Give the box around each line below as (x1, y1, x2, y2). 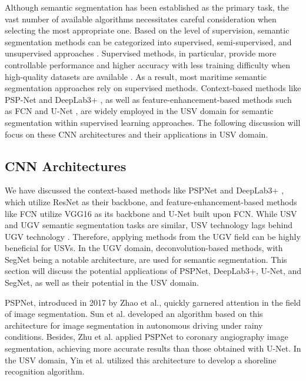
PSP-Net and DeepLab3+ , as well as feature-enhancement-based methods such (5, 93, 292, 105)
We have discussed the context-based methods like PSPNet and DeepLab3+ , (5, 184, 284, 196)
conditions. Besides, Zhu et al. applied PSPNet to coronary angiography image (5, 330, 288, 343)
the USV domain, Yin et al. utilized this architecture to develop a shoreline (5, 353, 277, 366)
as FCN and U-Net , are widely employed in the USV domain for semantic (5, 105, 274, 117)
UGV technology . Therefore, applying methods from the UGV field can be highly (5, 230, 301, 242)
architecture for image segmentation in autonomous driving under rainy (5, 319, 263, 331)
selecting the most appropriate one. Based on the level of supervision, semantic (5, 24, 290, 36)
